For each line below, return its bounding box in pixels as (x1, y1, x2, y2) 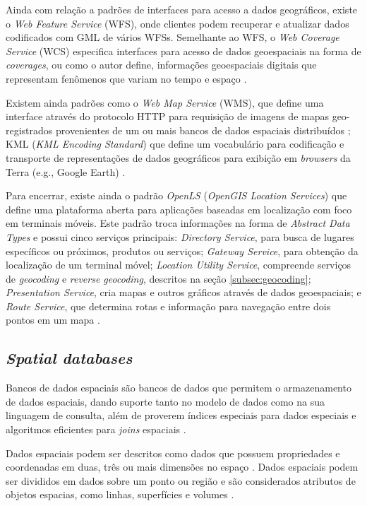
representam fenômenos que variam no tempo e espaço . (6, 71, 247, 86)
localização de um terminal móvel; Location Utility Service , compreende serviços (6, 257, 351, 272)
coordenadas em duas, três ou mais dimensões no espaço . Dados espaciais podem (6, 459, 359, 474)
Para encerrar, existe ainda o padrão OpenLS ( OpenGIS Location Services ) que (6, 188, 347, 203)
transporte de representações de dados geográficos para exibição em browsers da (6, 150, 351, 165)
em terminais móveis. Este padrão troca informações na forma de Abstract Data (6, 216, 350, 230)
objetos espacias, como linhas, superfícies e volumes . (6, 487, 234, 502)
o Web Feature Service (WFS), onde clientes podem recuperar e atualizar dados (6, 16, 349, 30)
